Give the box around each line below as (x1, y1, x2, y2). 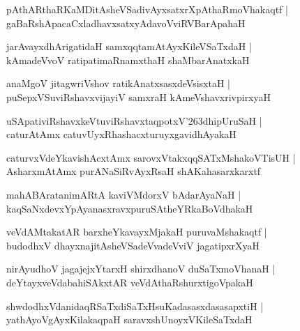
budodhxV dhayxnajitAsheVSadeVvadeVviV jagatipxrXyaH (6, 238, 260, 252)
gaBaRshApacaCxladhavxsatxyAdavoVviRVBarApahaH (6, 15, 246, 30)
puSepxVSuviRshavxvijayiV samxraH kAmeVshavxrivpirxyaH (6, 89, 271, 104)
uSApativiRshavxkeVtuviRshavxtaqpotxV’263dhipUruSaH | (6, 113, 262, 128)
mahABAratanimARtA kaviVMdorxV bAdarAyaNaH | (6, 187, 241, 201)
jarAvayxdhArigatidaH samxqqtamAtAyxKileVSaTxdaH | (6, 39, 252, 54)
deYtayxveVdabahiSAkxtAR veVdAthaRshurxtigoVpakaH (6, 275, 253, 289)
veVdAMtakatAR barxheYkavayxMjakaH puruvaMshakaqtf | (6, 224, 267, 239)
